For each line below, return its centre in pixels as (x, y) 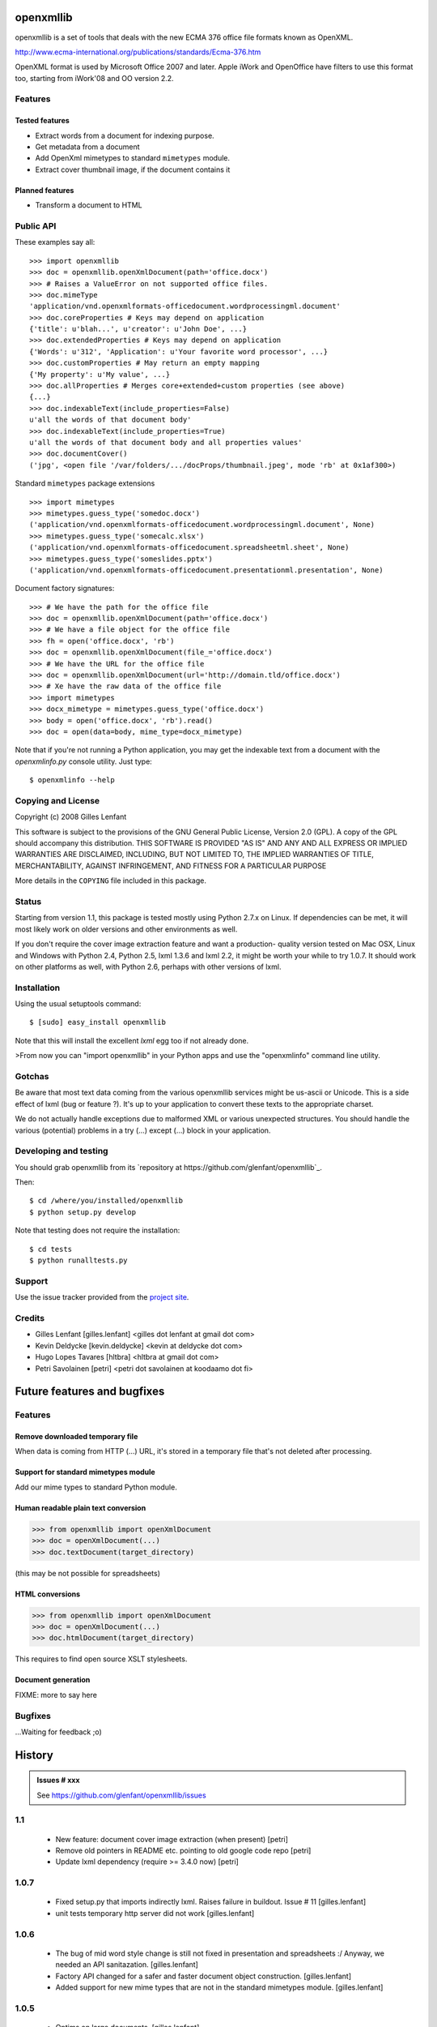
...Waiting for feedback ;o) (59, 1732)
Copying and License (57, 800)
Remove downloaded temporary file (76, 1437)
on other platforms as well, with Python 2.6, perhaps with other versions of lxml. (148, 966)
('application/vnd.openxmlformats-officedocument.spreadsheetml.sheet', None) (189, 548)
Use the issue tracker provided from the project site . (102, 1297)
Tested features (42, 121)
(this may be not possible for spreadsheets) (88, 1573)
